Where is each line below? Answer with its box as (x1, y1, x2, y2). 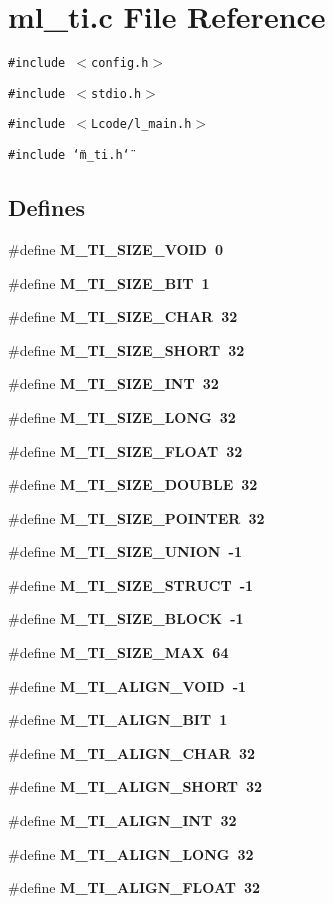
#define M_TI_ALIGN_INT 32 (8, 810, 237, 831)
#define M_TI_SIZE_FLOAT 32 (8, 440, 243, 461)
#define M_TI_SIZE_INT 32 (8, 373, 219, 394)
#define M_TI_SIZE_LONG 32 (8, 406, 236, 427)
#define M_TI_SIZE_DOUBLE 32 (8, 474, 258, 495)
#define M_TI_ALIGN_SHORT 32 (8, 776, 263, 797)
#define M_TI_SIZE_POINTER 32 (8, 507, 265, 528)
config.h (91, 56, 149, 71)
